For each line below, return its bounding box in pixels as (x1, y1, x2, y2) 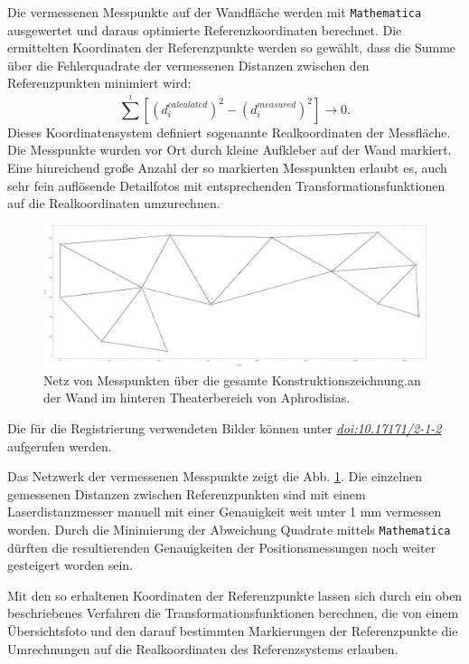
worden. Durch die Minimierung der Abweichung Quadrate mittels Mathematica (7, 520, 451, 539)
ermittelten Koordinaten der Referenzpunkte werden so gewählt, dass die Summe (7, 38, 456, 57)
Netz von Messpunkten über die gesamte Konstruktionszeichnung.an (43, 370, 421, 389)
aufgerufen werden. (7, 436, 112, 455)
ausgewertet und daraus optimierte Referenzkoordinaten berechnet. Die (7, 20, 402, 39)
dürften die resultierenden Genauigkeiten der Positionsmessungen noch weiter (7, 537, 436, 556)
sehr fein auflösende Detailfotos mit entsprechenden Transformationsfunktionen (7, 175, 446, 194)
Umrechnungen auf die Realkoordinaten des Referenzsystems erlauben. (7, 639, 399, 658)
